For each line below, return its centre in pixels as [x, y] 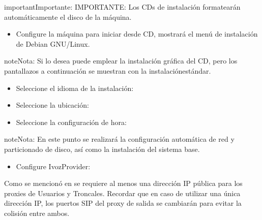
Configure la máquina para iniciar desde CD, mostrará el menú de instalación [137, 34]
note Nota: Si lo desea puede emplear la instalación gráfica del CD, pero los [121, 61]
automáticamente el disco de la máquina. [68, 17]
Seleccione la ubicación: [52, 105]
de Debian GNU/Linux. [53, 43]
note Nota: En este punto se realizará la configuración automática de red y [119, 139]
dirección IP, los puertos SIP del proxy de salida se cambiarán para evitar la [123, 203]
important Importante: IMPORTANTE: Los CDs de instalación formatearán [122, 7]
